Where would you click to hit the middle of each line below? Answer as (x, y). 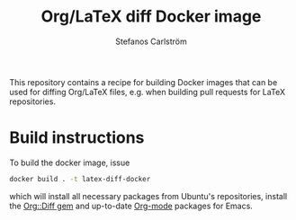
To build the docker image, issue (70, 163)
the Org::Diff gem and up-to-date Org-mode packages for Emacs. (131, 206)
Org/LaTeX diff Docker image (151, 17)
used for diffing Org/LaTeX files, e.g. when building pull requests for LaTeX (148, 92)
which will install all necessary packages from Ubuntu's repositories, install (148, 196)
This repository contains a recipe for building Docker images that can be (144, 82)
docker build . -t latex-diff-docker (80, 179)
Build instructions (77, 138)
